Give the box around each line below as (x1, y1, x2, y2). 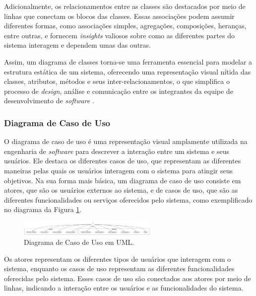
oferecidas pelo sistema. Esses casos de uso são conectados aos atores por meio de (4, 273, 251, 283)
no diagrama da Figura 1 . (4, 204, 82, 215)
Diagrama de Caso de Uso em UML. (24, 237, 134, 247)
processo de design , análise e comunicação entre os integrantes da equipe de (4, 85, 233, 96)
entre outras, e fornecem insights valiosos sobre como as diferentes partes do (4, 30, 235, 40)
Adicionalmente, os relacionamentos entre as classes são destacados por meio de (4, 1, 246, 11)
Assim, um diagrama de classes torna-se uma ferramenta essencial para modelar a (4, 56, 253, 67)
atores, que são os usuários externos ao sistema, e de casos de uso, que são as (4, 185, 238, 195)
